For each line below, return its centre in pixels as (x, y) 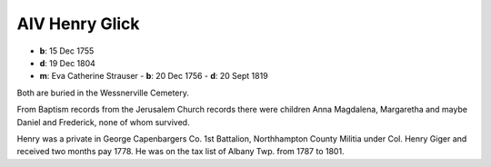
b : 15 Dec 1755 (67, 51)
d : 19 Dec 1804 (67, 63)
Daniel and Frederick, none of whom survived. (103, 122)
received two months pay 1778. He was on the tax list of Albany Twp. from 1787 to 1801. (180, 152)
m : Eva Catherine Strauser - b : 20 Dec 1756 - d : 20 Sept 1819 (154, 76)
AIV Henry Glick (78, 24)
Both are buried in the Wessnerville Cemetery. (103, 93)
